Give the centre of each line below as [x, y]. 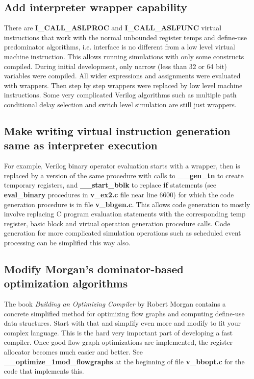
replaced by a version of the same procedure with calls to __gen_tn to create [124, 175]
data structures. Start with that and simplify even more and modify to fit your [123, 323]
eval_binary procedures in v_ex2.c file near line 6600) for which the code [119, 194]
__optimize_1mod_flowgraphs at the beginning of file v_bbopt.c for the [124, 361]
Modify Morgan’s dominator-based [94, 269]
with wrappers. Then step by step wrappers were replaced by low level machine [123, 85]
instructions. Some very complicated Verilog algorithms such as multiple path [120, 95]
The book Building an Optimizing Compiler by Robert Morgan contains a [115, 304]
